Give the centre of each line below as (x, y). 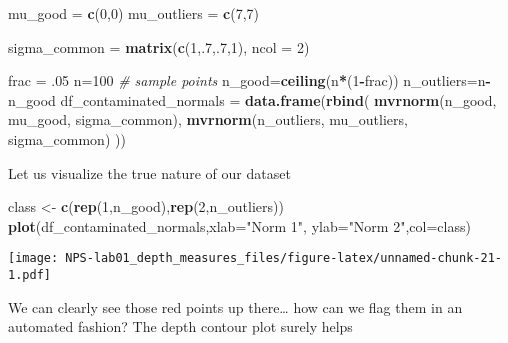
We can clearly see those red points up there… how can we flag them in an (235, 306)
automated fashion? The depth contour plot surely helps (180, 326)
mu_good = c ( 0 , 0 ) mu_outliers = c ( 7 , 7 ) (133, 13)
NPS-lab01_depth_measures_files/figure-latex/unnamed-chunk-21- (283, 258)
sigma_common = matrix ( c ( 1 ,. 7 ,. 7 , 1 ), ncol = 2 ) (159, 46)
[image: (33, 258)
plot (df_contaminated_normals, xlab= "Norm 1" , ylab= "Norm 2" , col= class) (239, 225)
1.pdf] (29, 275)
